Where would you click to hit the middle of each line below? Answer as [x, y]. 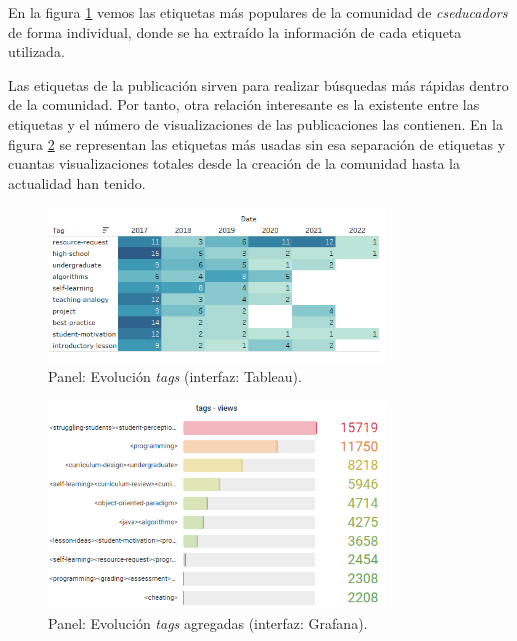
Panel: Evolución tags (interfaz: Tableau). [175, 376]
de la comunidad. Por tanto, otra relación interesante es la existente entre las [244, 104]
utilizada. [36, 51]
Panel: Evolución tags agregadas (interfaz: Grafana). [208, 623]
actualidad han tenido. [77, 182]
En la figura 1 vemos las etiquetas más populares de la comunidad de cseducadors [258, 12]
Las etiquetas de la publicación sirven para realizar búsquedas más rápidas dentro [258, 84]
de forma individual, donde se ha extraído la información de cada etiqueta [235, 31]
